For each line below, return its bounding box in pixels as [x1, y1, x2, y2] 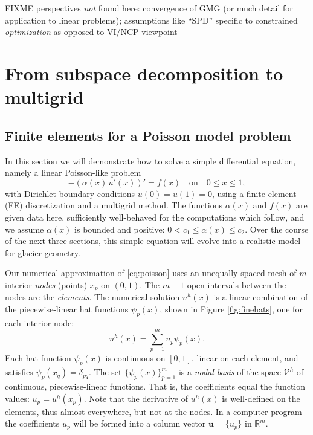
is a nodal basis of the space [178, 366, 281, 378]
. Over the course [245, 222, 309, 235]
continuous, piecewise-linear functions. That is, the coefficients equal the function [5, 380, 306, 393]
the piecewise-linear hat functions [5, 302, 129, 315]
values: [5, 391, 30, 404]
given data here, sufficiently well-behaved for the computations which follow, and [5, 210, 305, 223]
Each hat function [5, 352, 71, 364]
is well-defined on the [222, 391, 300, 404]
